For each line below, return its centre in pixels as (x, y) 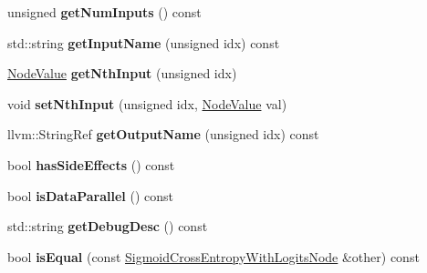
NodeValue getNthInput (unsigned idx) (122, 73)
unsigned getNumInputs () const (104, 12)
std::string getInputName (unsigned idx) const (144, 42)
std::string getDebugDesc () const (108, 226)
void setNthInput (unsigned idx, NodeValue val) (147, 103)
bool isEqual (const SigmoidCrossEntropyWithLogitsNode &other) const (213, 256)
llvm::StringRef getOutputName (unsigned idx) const (163, 134)
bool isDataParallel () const (91, 195)
